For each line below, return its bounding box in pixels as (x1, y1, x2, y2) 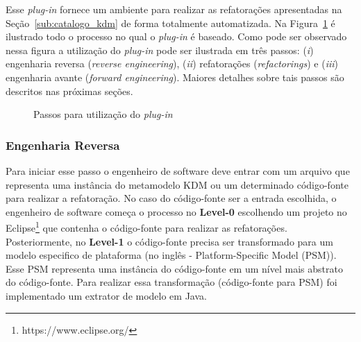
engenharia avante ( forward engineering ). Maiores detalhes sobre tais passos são (6, 69, 344, 84)
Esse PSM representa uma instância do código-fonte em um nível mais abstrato (6, 261, 343, 275)
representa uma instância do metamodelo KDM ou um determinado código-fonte (6, 177, 349, 191)
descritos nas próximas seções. (6, 83, 133, 98)
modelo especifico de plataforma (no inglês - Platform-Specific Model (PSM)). (6, 248, 337, 262)
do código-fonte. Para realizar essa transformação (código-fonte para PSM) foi (6, 275, 337, 289)
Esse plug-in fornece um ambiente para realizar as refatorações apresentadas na (6, 2, 342, 16)
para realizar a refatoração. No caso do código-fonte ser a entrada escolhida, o (6, 191, 337, 205)
